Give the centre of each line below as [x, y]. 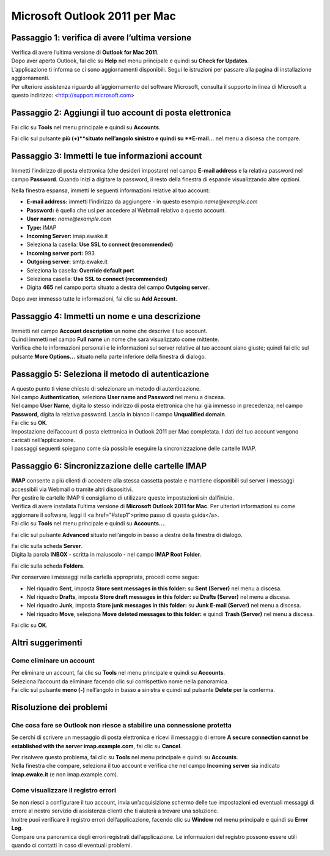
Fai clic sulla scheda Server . [47, 546]
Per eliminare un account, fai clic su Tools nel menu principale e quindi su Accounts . [118, 673]
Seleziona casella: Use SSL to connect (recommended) [97, 279]
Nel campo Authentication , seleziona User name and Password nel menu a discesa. [118, 397]
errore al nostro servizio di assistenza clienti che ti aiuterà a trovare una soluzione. [115, 811]
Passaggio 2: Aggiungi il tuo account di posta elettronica [121, 112]
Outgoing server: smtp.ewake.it [67, 262]
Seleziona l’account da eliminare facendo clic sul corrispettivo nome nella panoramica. [120, 681]
